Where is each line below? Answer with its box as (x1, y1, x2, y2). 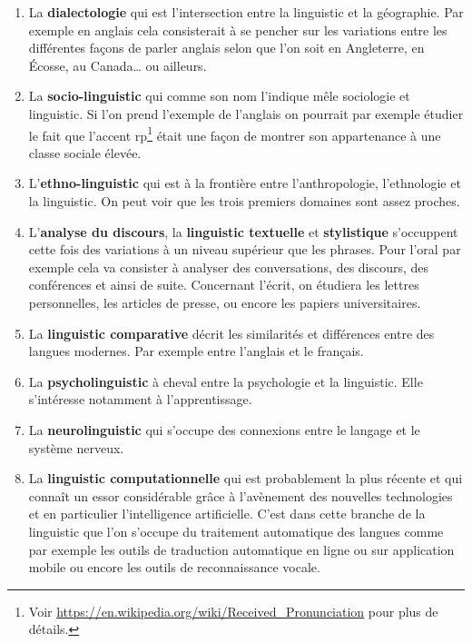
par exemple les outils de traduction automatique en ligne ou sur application (28, 539, 455, 559)
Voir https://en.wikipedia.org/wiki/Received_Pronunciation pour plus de (28, 601, 438, 620)
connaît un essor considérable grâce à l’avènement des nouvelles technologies (28, 486, 453, 505)
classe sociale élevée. (28, 143, 142, 162)
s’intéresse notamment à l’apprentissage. (28, 390, 252, 409)
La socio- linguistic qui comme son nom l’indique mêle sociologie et (28, 86, 410, 105)
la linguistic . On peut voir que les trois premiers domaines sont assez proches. (28, 192, 460, 210)
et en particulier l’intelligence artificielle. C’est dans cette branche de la (28, 504, 426, 523)
